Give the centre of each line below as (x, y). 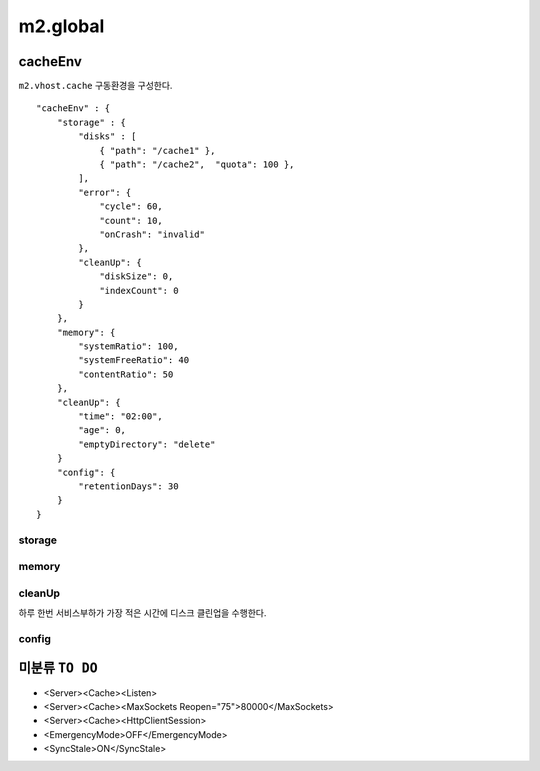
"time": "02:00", (121, 416)
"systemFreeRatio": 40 (134, 360)
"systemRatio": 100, (128, 346)
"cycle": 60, (131, 206)
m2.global (61, 26)
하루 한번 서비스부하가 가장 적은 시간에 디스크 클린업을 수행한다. (142, 613)
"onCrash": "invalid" (152, 234)
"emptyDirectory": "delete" (147, 444)
